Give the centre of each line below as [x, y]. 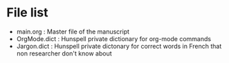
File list [28, 13]
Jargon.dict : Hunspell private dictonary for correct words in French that [119, 46]
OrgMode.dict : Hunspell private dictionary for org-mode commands [114, 38]
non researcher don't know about [64, 53]
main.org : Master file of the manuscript [73, 32]
